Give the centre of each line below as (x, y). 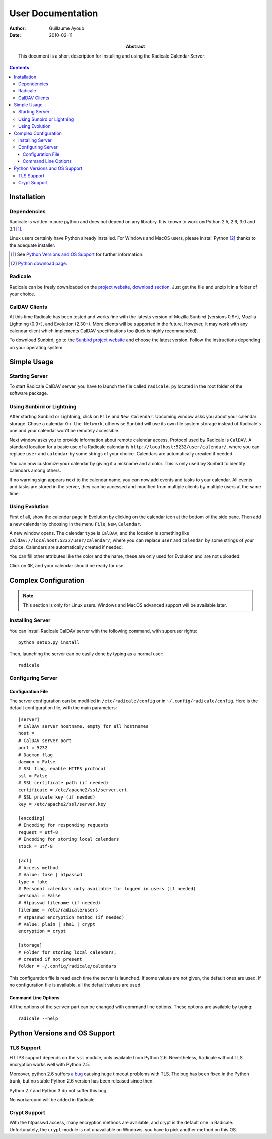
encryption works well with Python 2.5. (50, 1065)
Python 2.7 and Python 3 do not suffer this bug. (58, 1090)
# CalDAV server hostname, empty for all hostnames (83, 727)
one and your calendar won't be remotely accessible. (64, 431)
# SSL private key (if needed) (57, 797)
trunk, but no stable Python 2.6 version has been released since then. (81, 1081)
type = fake (33, 882)
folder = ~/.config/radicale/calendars (67, 966)
